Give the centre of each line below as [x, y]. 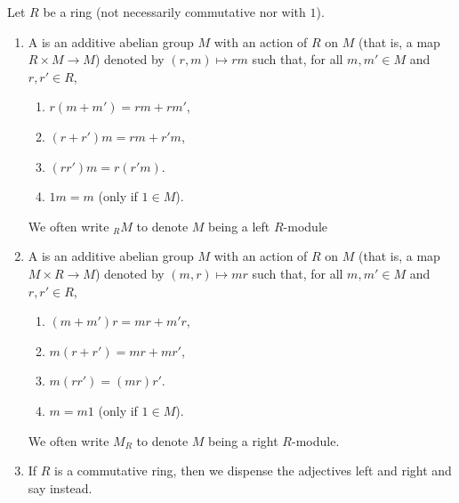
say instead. [60, 487]
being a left [239, 226]
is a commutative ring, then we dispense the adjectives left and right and [253, 471]
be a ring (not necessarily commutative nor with [174, 12]
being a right [243, 440]
